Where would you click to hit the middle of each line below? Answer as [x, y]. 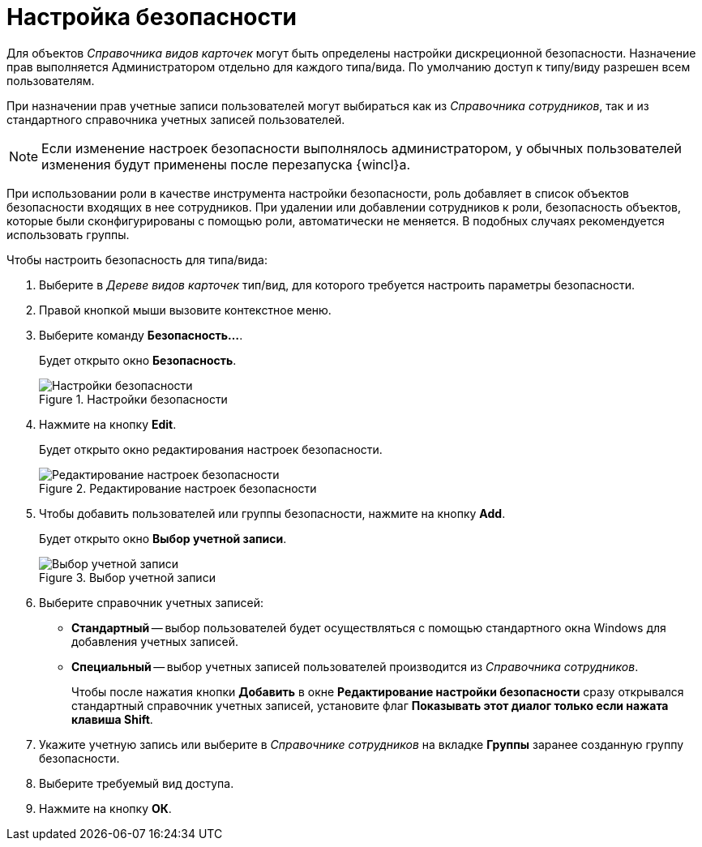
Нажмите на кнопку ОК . [105, 808]
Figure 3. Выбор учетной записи [127, 577]
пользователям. [51, 80]
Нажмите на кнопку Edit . [108, 424]
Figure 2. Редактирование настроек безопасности [178, 488]
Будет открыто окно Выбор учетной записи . [163, 538]
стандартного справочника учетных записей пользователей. [176, 119]
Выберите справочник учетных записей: [152, 602]
